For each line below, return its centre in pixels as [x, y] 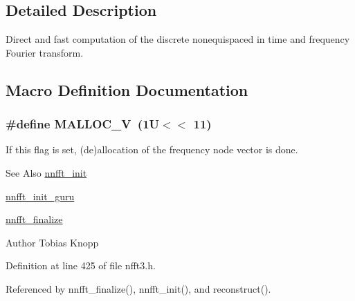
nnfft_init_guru [40, 196]
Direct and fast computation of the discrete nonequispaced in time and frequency [178, 39]
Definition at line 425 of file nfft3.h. [81, 265]
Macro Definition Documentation [127, 89]
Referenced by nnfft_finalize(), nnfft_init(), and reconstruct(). [138, 288]
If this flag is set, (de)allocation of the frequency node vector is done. [152, 149]
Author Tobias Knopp [52, 242]
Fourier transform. [45, 52]
